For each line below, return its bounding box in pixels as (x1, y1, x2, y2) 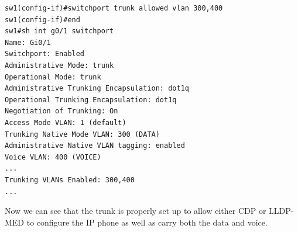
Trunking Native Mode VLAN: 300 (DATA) (5, 130, 160, 138)
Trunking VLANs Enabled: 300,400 (5, 175, 135, 184)
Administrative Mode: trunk (5, 61, 114, 70)
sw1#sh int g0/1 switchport (5, 27, 114, 36)
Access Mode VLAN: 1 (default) (5, 118, 126, 127)
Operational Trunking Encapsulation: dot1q (5, 95, 177, 104)
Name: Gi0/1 (5, 38, 51, 47)
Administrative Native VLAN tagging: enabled (5, 141, 185, 150)
